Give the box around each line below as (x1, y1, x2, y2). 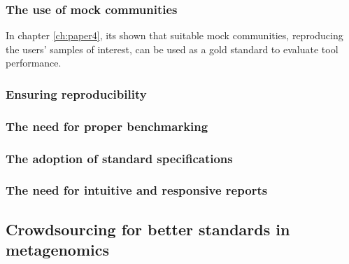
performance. (6, 55, 62, 70)
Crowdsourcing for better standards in (6, 218, 290, 239)
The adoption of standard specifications (6, 149, 233, 167)
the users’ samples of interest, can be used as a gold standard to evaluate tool (6, 41, 339, 56)
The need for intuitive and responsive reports (6, 181, 268, 199)
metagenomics (6, 239, 110, 260)
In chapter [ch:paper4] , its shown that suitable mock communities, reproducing (6, 28, 343, 43)
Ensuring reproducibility (6, 85, 147, 102)
